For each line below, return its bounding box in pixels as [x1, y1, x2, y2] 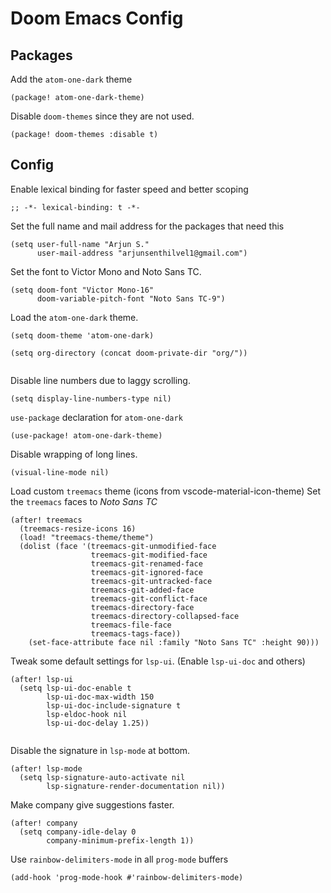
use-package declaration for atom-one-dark [10, 411, 183, 423]
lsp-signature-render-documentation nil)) [46, 781, 226, 791]
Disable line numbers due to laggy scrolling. [10, 374, 191, 386]
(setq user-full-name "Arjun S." [10, 239, 150, 249]
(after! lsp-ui [10, 674, 74, 684]
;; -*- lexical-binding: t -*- [10, 202, 141, 212]
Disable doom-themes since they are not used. [10, 110, 195, 122]
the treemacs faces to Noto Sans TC [10, 495, 158, 507]
